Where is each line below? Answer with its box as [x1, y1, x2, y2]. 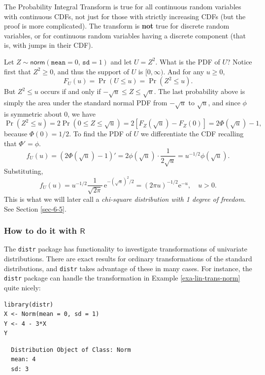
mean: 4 [11, 356, 36, 363]
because [4, 128, 28, 139]
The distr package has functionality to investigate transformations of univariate [4, 244, 247, 254]
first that [4, 66, 31, 76]
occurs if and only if [40, 86, 101, 96]
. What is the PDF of [155, 56, 220, 66]
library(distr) [4, 301, 54, 308]
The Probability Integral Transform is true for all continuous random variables [4, 1, 241, 11]
